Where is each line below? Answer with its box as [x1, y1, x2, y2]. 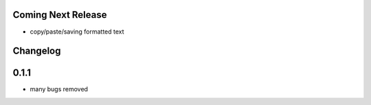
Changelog [12, 45, 61, 57]
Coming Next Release [12, 9, 107, 21]
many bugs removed [30, 85, 89, 93]
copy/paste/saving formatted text [30, 27, 124, 36]
